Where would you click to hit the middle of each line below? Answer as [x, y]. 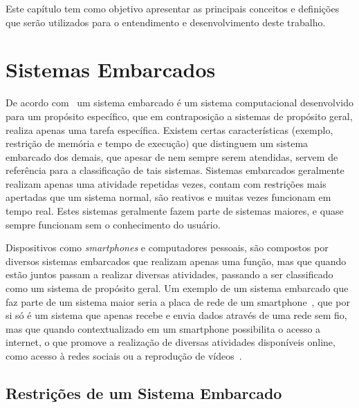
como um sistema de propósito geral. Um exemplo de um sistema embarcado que [177, 288]
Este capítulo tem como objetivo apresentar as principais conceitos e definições [173, 8]
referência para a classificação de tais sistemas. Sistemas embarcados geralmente [175, 170]
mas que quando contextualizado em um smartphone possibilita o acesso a [163, 328]
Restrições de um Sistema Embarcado [144, 392]
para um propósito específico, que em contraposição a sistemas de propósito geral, [179, 116]
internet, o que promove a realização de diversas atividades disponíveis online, [171, 342]
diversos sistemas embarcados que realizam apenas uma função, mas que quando [176, 261]
